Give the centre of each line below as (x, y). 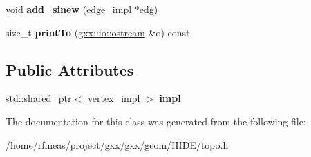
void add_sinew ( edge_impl (69, 9)
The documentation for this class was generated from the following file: (156, 121)
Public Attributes (70, 69)
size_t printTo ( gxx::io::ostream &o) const (98, 32)
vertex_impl (114, 98)
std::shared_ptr (39, 98)
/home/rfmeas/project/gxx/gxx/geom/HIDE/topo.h (117, 144)
